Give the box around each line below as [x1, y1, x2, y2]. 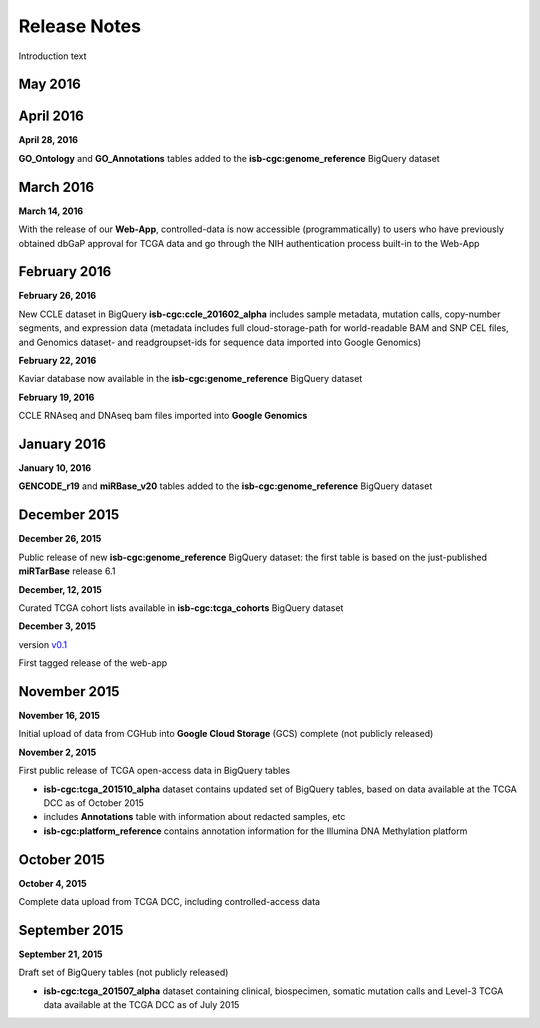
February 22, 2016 [18, 355, 97, 367]
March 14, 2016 [18, 205, 84, 217]
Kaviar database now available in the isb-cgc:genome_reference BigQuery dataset [18, 373, 363, 385]
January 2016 [18, 436, 107, 452]
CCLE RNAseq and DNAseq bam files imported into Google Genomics [18, 410, 308, 422]
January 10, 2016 [18, 462, 92, 474]
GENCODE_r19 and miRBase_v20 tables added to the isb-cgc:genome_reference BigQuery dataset [18, 480, 433, 492]
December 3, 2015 [18, 620, 97, 632]
